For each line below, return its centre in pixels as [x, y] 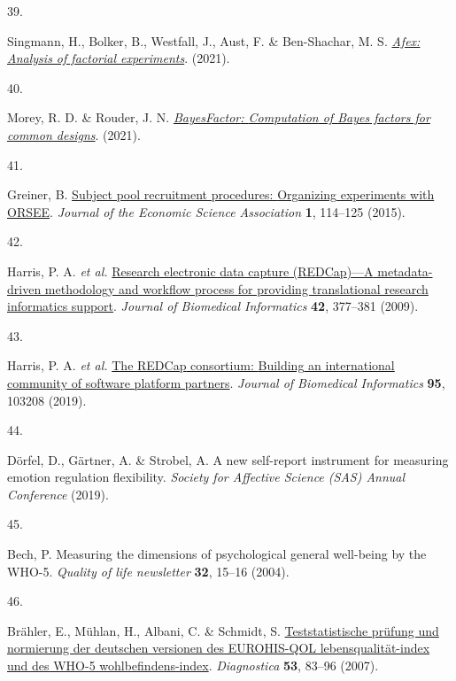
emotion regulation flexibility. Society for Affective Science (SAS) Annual [206, 477]
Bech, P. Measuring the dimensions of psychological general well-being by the [217, 554]
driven [24, 288]
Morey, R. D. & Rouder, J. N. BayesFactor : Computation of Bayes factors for [219, 117]
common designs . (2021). [74, 134]
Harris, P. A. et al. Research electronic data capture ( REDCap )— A [190, 271]
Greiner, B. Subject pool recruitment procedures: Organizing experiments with [221, 194]
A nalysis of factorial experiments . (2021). [119, 58]
